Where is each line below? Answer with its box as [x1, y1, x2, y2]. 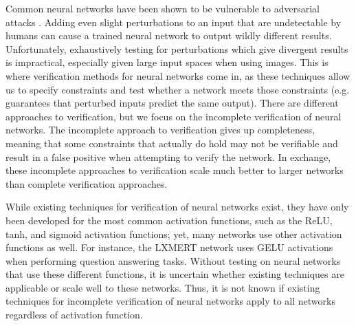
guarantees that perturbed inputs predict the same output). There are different [5, 96, 339, 110]
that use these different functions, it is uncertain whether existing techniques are [5, 267, 344, 281]
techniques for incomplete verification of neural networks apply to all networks [5, 294, 335, 308]
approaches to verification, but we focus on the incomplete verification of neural [5, 109, 342, 123]
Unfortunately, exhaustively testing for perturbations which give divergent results [5, 41, 348, 56]
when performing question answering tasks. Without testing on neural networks [5, 253, 341, 268]
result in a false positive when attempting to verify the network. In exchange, [5, 149, 331, 164]
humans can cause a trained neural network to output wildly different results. [5, 28, 332, 43]
